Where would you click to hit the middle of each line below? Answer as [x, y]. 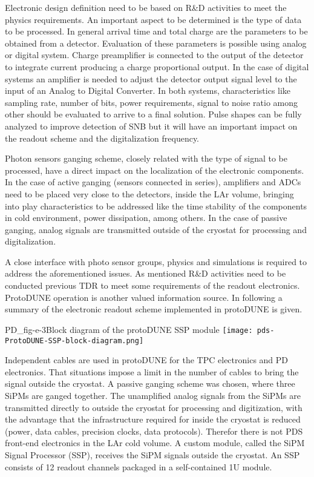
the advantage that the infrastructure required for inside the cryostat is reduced [153, 419]
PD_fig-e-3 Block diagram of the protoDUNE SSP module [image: [129, 329]
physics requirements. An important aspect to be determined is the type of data [153, 19]
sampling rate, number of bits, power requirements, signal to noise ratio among [152, 102]
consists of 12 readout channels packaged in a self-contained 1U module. [139, 466]
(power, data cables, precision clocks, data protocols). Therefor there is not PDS [154, 431]
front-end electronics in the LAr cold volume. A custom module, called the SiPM [155, 443]
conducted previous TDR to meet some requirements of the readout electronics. [152, 285]
